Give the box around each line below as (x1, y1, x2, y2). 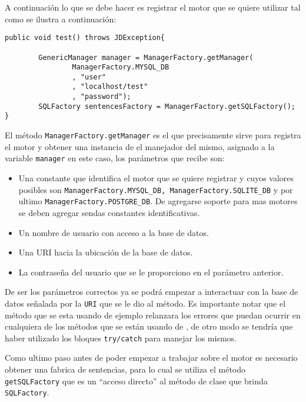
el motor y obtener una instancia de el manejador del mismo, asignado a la (5, 140, 275, 152)
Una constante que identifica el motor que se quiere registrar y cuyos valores (18, 172, 294, 184)
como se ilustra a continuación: (5, 12, 117, 25)
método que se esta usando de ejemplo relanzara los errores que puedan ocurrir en (5, 308, 301, 321)
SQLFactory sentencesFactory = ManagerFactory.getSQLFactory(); (38, 102, 295, 111)
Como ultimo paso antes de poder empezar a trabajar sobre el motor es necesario (5, 351, 298, 364)
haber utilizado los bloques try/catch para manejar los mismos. (5, 331, 237, 344)
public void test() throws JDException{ (5, 34, 165, 42)
